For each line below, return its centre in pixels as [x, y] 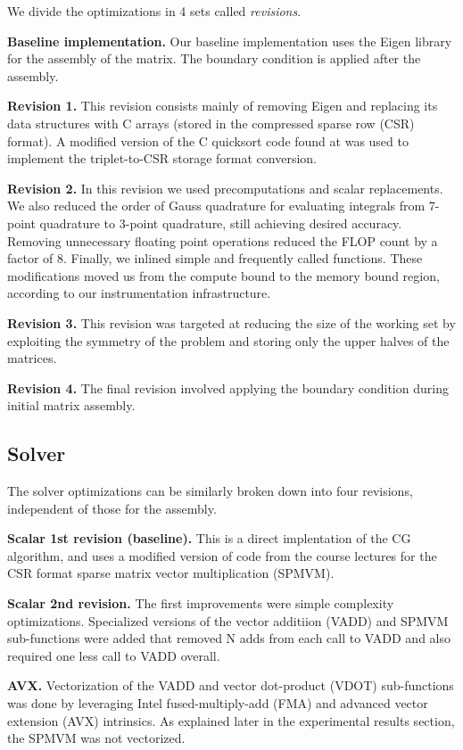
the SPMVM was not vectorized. [96, 738]
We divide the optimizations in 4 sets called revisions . [154, 11]
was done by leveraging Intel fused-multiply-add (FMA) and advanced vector [218, 703]
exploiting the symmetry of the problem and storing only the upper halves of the [228, 340]
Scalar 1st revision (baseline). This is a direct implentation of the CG [209, 538]
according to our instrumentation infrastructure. [139, 293]
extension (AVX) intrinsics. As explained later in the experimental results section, [231, 720]
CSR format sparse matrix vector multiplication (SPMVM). [171, 573]
